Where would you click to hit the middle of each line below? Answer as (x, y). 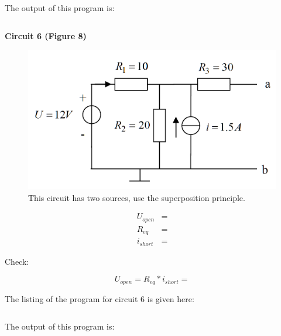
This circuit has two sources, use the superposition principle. (137, 197)
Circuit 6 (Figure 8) (46, 35)
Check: (17, 261)
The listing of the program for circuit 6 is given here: (100, 298)
